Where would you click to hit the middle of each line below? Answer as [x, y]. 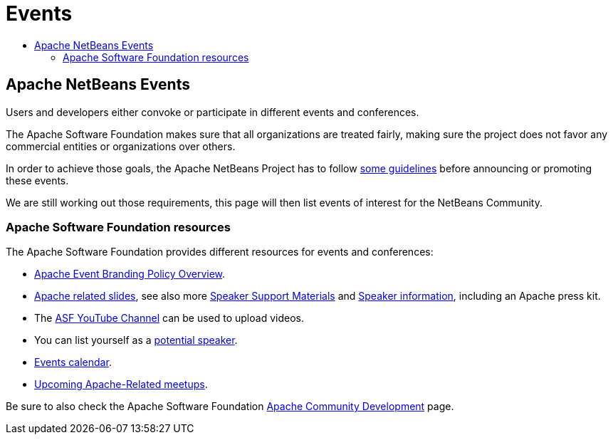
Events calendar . [73, 362]
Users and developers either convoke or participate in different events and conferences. [213, 112]
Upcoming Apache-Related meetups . [121, 384]
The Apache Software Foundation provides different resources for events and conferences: [220, 252]
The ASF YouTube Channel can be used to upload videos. [169, 318]
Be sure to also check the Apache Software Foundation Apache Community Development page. [230, 407]
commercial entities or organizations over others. [121, 146]
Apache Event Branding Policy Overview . [130, 274]
